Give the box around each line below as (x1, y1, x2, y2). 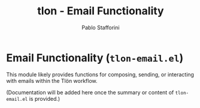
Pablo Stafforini (81, 24, 120, 31)
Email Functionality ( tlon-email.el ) (6, 51, 184, 64)
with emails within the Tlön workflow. (6, 77, 98, 84)
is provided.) (29, 95, 60, 102)
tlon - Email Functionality (37, 4, 164, 18)
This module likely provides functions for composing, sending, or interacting (6, 70, 195, 78)
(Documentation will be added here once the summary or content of (6, 88, 174, 96)
